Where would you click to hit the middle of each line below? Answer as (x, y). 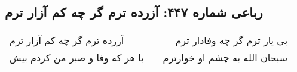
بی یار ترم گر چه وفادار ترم (232, 40)
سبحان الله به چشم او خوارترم (225, 58)
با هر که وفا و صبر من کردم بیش (77, 58)
